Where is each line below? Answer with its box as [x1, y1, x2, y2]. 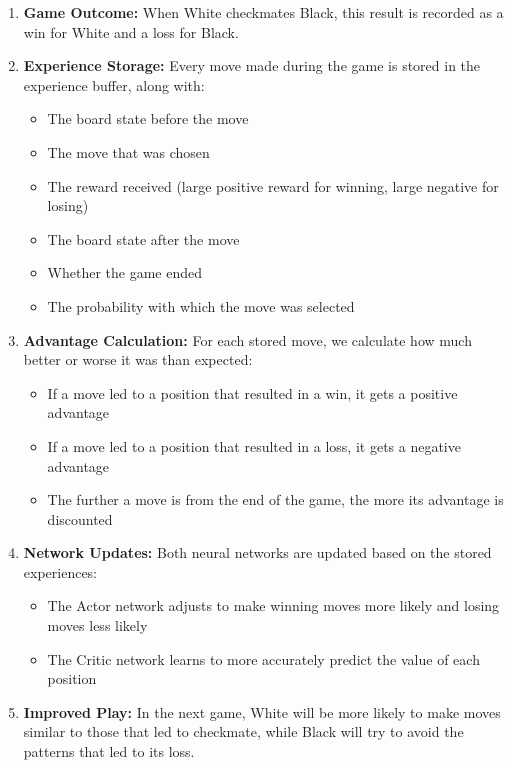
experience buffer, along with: [23, 74, 205, 95]
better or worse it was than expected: [23, 349, 253, 370]
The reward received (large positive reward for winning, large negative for [47, 175, 499, 196]
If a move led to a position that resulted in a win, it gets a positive [47, 382, 458, 403]
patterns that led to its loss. [23, 741, 195, 762]
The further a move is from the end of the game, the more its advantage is [47, 489, 504, 510]
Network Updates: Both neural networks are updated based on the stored [23, 542, 492, 563]
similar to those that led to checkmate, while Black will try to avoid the [23, 721, 464, 742]
